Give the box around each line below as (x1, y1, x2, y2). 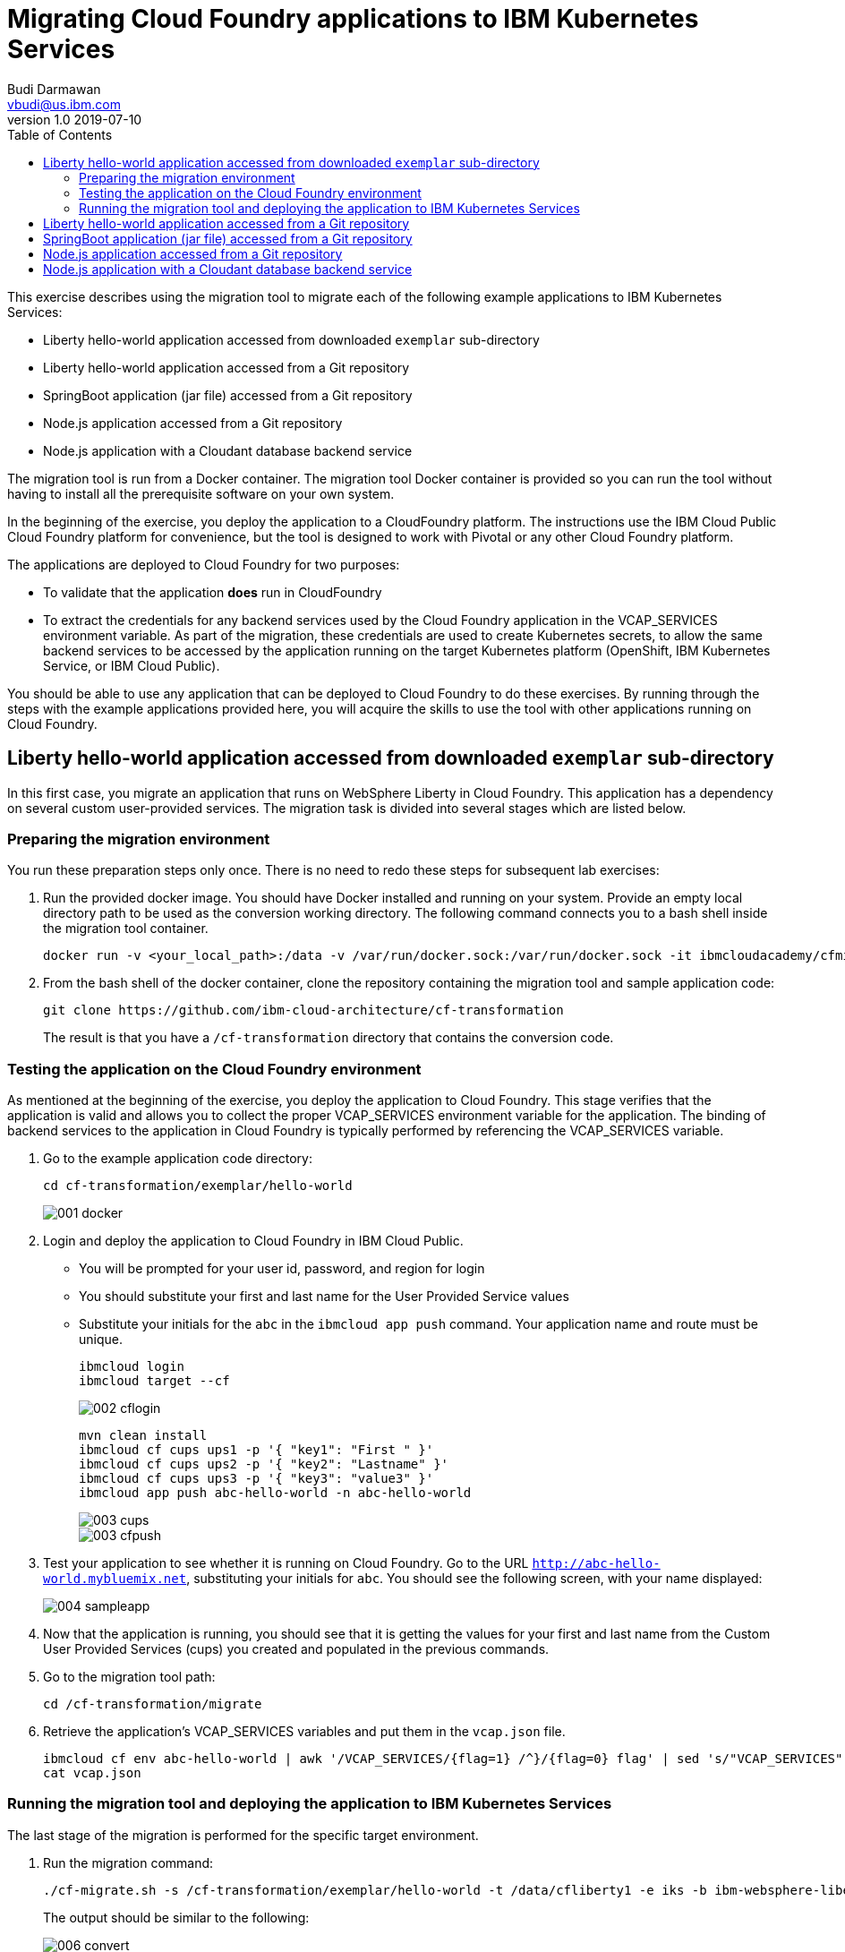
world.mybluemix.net (43, 1571, 187, 1587)
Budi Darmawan (7, 81, 101, 97)
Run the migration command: (43, 1854, 214, 1871)
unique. (79, 1331, 123, 1348)
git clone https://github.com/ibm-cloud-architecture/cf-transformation (43, 1003, 564, 1018)
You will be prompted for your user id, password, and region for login (79, 1261, 485, 1277)
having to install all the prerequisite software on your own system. (7, 485, 395, 501)
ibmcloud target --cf (79, 1374, 230, 1389)
